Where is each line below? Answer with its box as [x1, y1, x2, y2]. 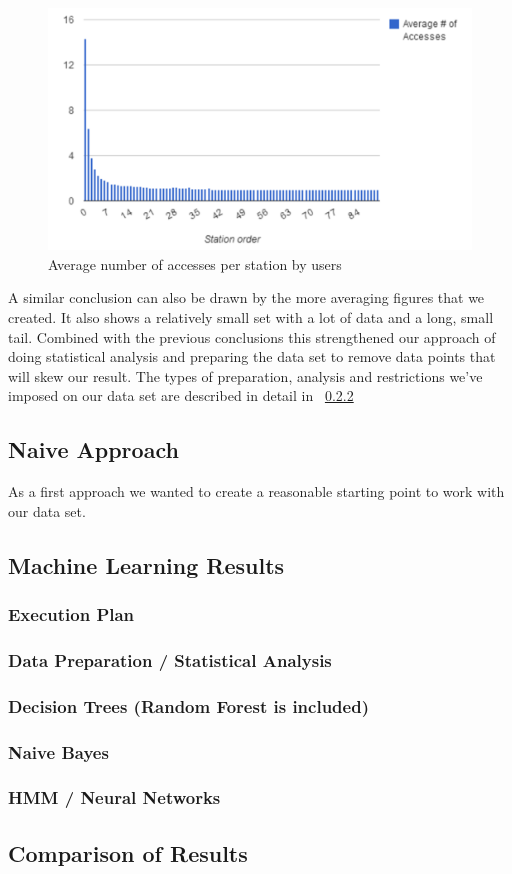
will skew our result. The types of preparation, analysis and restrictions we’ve [8, 365, 483, 386]
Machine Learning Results [8, 549, 285, 580]
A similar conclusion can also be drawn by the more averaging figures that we [8, 287, 485, 308]
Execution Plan [8, 602, 135, 627]
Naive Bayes [8, 739, 109, 764]
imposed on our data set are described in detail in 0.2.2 [8, 385, 354, 406]
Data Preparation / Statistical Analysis [8, 647, 332, 672]
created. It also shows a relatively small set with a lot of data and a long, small [8, 307, 494, 327]
